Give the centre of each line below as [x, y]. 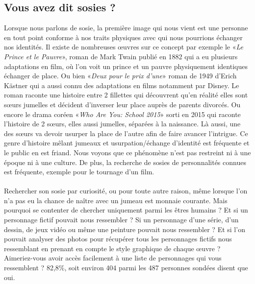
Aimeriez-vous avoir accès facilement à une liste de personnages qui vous [113, 258]
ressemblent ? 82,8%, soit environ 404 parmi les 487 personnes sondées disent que [126, 268]
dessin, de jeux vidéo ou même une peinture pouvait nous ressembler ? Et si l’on [125, 229]
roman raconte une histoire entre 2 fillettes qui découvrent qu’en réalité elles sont [126, 95]
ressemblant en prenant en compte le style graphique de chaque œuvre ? [112, 248]
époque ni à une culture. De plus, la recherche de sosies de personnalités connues [125, 162]
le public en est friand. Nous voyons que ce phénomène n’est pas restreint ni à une [127, 152]
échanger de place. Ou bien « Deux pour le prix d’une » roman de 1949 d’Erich [120, 76]
